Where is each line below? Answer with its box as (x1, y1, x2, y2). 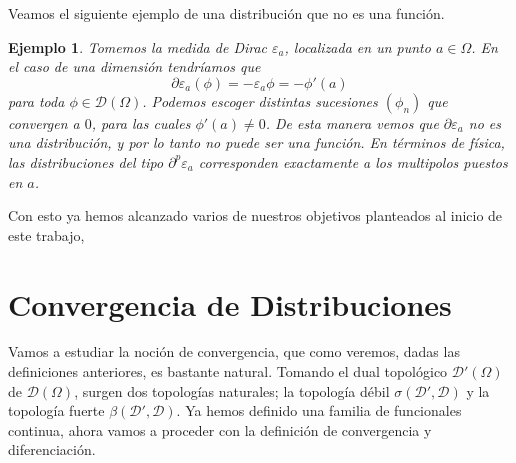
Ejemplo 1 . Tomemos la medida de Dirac (8, 36, 268, 57)
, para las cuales (91, 112, 191, 133)
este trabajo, (8, 224, 85, 245)
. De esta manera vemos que (265, 112, 439, 133)
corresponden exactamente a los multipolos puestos (198, 151, 508, 172)
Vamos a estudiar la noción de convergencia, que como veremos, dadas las (8, 341, 460, 362)
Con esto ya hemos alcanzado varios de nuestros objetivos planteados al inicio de (8, 205, 503, 226)
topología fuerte (8, 400, 105, 421)
